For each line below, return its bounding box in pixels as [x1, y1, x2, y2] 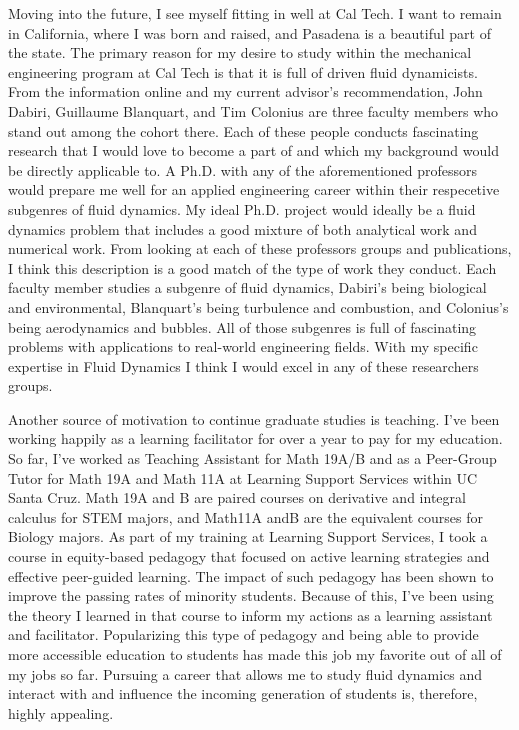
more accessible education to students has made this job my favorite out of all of [8, 644, 502, 664]
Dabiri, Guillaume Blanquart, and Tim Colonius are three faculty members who [8, 100, 499, 121]
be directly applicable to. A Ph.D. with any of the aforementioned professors [8, 159, 478, 180]
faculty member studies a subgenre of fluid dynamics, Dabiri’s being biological [8, 277, 487, 298]
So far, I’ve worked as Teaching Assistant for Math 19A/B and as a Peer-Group [8, 448, 497, 469]
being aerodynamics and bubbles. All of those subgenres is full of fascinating [8, 316, 477, 337]
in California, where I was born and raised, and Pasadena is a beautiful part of [8, 22, 491, 43]
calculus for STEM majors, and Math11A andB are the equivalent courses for [8, 506, 483, 527]
